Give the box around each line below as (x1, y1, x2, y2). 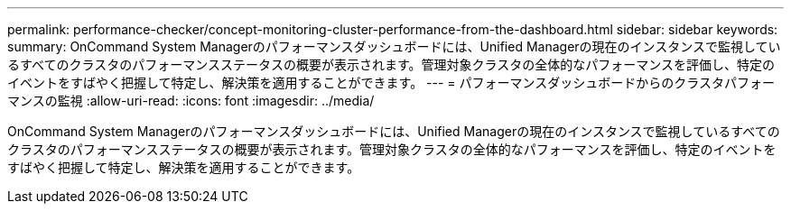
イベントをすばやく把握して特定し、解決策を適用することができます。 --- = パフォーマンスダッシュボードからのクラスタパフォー (7, 75, 776, 90)
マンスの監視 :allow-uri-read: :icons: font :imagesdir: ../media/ (7, 93, 375, 108)
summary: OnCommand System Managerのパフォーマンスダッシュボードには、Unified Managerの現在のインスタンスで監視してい (7, 39, 781, 54)
